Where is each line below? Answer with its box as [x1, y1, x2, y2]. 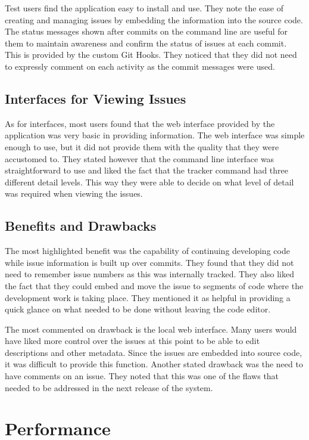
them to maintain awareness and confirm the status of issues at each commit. [5, 36, 287, 49]
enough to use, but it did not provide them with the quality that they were [5, 140, 279, 153]
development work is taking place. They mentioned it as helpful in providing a [5, 291, 291, 303]
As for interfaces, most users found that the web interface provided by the [5, 117, 275, 129]
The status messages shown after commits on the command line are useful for [5, 25, 288, 38]
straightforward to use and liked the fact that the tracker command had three [5, 164, 288, 176]
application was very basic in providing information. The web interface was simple [5, 129, 305, 141]
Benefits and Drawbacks [5, 216, 157, 235]
